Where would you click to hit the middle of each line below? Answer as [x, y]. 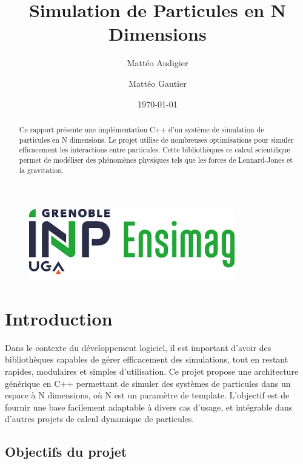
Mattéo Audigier [158, 63]
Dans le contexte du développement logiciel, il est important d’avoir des [138, 347]
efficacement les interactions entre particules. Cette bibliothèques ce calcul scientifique [155, 150]
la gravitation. [42, 170]
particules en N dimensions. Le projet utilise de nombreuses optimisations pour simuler [156, 139]
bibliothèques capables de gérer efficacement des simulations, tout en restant [147, 359]
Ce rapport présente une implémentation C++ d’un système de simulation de [142, 129]
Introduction [59, 318]
